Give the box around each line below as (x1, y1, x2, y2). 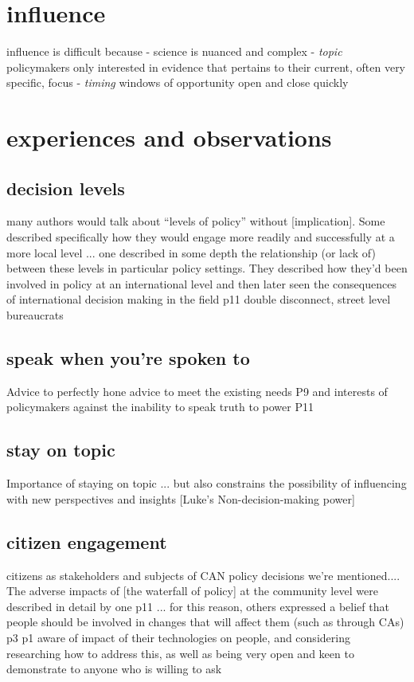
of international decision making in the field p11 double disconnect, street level (6, 291, 391, 308)
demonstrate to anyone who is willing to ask (6, 660, 222, 677)
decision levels (6, 175, 125, 200)
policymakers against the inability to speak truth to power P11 (6, 398, 314, 415)
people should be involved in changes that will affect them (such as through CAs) (6, 613, 404, 630)
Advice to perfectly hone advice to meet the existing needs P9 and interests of (6, 382, 388, 399)
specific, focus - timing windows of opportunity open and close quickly (6, 74, 349, 91)
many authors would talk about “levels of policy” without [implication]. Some (6, 213, 385, 229)
